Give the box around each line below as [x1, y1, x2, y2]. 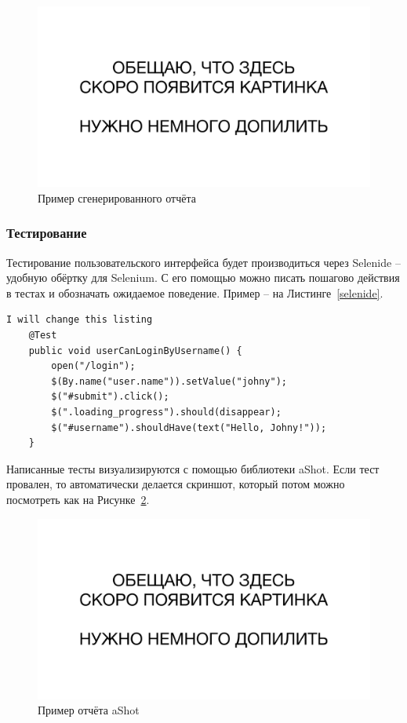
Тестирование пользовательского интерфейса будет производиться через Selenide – [6, 254, 401, 270]
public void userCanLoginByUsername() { [28, 345, 242, 356]
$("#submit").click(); [51, 391, 169, 403]
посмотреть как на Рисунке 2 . [6, 491, 150, 507]
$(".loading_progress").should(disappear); [51, 406, 282, 418]
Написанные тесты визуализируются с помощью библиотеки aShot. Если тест [6, 460, 380, 477]
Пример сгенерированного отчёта [38, 189, 196, 206]
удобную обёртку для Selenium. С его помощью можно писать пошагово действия [6, 269, 400, 286]
